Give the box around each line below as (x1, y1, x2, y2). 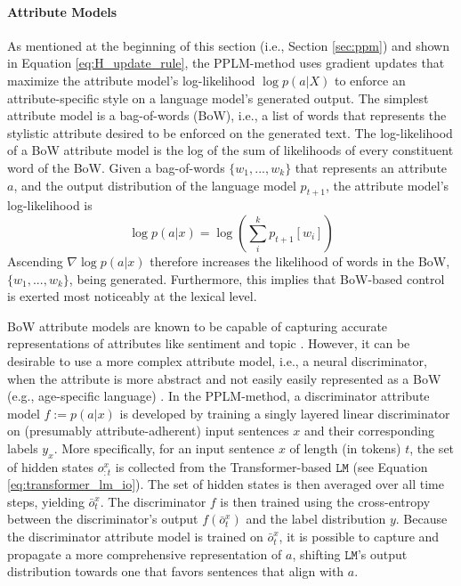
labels (7, 438, 38, 457)
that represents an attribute (295, 158, 448, 176)
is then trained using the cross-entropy (220, 492, 431, 510)
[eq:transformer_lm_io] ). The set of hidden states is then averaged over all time (7, 475, 444, 493)
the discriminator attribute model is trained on (7, 527, 263, 546)
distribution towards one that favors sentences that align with (7, 562, 344, 581)
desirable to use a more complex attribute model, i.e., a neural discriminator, (7, 351, 427, 370)
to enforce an (334, 70, 406, 89)
